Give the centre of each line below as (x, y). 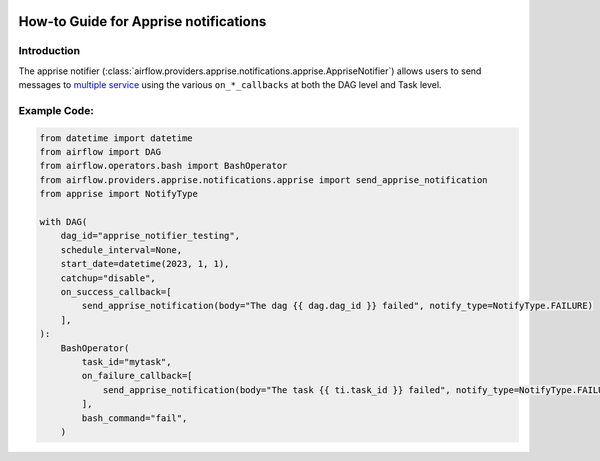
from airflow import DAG (100, 152)
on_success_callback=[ (116, 291)
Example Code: (56, 110)
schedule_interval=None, (121, 249)
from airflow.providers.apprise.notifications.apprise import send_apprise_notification (264, 179)
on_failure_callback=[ (137, 376)
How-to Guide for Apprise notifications (142, 21)
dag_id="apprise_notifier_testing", (150, 236)
